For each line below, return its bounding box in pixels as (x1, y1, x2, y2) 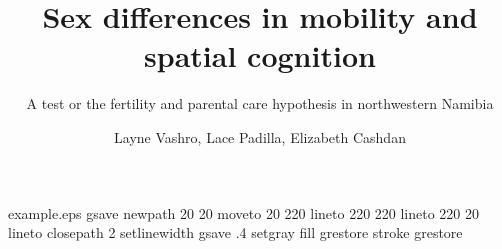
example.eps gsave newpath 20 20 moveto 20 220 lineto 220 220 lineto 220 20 (8, 202, 480, 223)
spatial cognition (144, 35, 376, 76)
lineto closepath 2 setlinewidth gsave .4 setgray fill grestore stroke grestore (8, 222, 463, 243)
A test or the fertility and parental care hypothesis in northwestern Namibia (26, 93, 494, 114)
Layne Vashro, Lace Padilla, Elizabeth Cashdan (114, 126, 406, 147)
